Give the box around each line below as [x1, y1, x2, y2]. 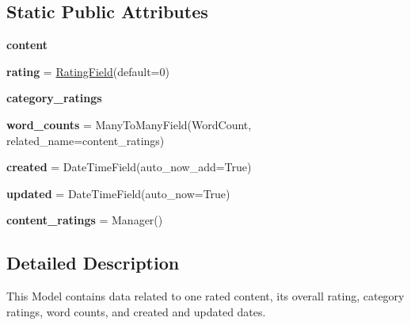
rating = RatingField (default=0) [6, 63, 169, 79]
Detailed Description [6, 250, 180, 275]
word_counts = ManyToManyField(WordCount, [6, 116, 252, 132]
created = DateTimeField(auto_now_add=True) [6, 159, 252, 175]
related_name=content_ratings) [6, 132, 165, 148]
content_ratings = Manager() [6, 212, 163, 228]
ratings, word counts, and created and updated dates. [6, 303, 266, 319]
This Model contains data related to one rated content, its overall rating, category [6, 288, 405, 304]
